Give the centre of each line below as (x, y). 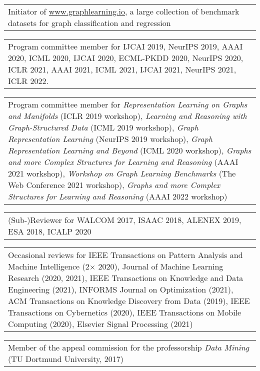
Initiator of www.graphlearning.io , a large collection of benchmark (124, 11)
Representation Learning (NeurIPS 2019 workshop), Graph (110, 139)
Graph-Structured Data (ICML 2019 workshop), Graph (103, 127)
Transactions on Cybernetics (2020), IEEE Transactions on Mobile (125, 312)
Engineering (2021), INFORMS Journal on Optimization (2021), (121, 289)
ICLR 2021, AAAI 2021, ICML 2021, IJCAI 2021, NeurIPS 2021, (122, 69)
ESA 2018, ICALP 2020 (50, 231)
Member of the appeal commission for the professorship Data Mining (129, 347)
